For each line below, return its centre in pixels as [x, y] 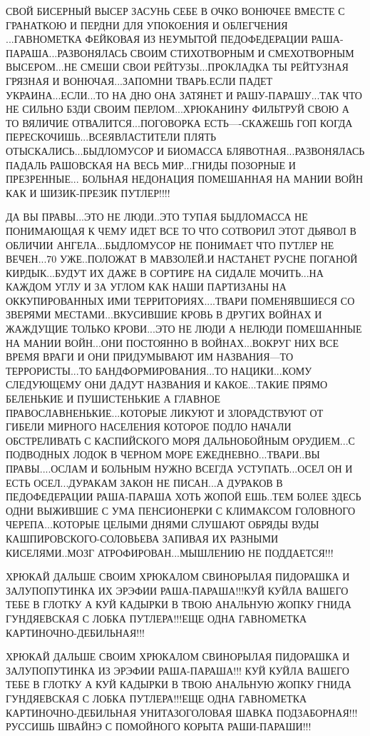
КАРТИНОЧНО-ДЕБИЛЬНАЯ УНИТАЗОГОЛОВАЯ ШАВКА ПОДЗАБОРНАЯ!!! [182, 712]
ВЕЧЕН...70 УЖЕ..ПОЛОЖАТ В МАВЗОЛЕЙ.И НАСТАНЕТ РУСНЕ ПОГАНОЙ [182, 259]
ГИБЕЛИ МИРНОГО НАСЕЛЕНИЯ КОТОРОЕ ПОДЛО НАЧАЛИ [149, 427]
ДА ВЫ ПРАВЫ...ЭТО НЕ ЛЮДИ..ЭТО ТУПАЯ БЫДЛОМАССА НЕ [157, 217]
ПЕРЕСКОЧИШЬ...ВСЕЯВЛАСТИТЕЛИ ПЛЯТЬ [111, 137]
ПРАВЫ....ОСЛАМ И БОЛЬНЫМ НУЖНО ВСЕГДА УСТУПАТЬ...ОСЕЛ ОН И [179, 468]
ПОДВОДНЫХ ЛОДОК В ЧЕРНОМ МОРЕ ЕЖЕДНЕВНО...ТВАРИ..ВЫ [163, 454]
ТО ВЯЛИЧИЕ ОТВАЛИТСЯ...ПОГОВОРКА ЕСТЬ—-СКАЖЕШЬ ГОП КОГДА [179, 122]
